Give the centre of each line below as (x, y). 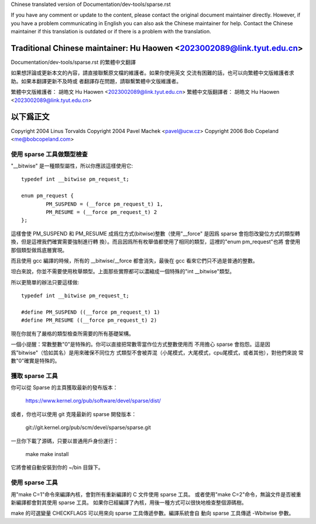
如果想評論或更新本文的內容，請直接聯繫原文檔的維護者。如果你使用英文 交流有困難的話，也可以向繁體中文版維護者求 (152, 73)
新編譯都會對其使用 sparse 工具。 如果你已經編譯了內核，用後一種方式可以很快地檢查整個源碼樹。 (129, 502)
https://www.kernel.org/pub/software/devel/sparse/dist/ (93, 401)
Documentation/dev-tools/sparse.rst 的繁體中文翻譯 (73, 62)
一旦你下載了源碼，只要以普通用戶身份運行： (65, 441)
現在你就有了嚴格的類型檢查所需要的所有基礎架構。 (72, 334)
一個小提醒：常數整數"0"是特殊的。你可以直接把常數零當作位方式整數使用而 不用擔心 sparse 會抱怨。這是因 (140, 344)
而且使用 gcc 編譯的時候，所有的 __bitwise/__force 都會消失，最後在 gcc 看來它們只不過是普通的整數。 (134, 260)
